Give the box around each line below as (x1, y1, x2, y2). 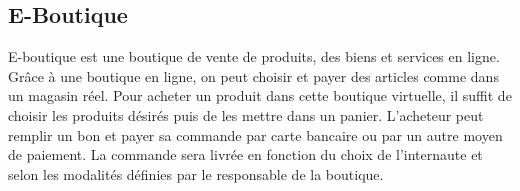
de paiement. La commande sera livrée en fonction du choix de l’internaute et (8, 144, 483, 165)
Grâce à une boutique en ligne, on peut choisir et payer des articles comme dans (8, 65, 499, 86)
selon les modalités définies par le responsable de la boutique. (8, 163, 384, 184)
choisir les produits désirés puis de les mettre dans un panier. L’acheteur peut (8, 104, 484, 125)
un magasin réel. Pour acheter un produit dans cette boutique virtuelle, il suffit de (8, 85, 512, 106)
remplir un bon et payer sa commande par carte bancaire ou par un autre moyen (8, 124, 503, 145)
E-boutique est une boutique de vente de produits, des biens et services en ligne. (8, 46, 500, 67)
